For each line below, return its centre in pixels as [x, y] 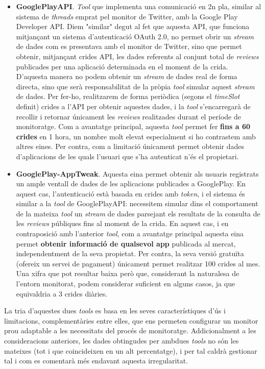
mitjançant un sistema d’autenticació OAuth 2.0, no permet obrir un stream [135, 36]
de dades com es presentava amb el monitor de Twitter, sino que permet [129, 46]
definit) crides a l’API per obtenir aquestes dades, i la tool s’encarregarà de [133, 106]
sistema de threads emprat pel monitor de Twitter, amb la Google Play [127, 16]
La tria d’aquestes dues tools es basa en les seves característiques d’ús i [115, 311]
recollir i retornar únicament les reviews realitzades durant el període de [129, 116]
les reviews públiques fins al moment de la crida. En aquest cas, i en [122, 223]
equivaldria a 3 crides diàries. [62, 293]
